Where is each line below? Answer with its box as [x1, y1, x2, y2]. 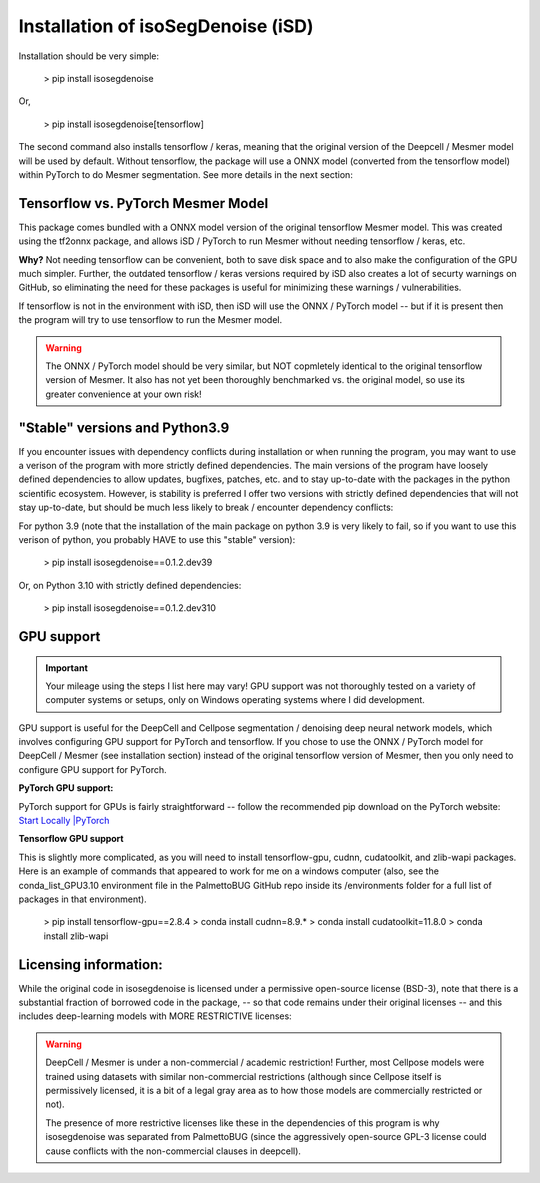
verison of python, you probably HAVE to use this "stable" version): [18, 533, 296, 545]
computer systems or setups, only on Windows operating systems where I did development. [45, 694, 425, 706]
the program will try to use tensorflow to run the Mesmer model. [18, 314, 283, 326]
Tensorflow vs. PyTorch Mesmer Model [18, 195, 269, 212]
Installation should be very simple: [18, 50, 160, 62]
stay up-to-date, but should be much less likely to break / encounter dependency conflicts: [18, 501, 394, 514]
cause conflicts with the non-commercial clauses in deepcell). [45, 1145, 302, 1157]
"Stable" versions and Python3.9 [18, 419, 230, 436]
